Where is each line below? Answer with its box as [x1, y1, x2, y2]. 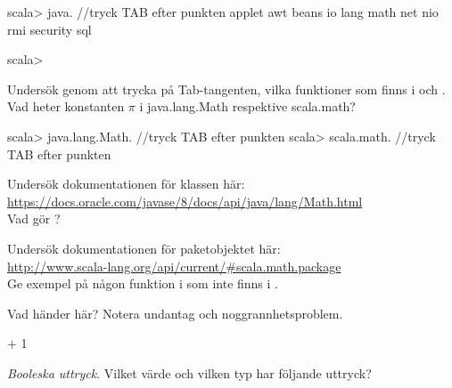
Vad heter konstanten [7, 97, 125, 116]
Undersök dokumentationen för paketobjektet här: [7, 238, 281, 257]
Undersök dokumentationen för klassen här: [7, 174, 245, 193]
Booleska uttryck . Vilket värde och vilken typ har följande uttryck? [7, 363, 372, 382]
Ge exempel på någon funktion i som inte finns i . [7, 274, 278, 293]
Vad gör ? [7, 209, 61, 228]
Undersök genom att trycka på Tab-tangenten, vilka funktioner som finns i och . [7, 79, 446, 98]
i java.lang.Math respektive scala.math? [139, 97, 356, 116]
